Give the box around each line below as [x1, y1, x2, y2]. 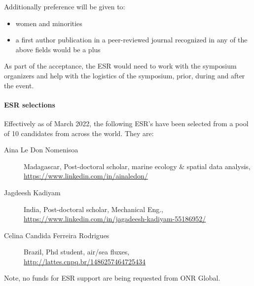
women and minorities [15, 18, 82, 28]
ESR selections [4, 99, 55, 109]
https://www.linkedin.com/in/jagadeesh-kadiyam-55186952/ [24, 214, 206, 224]
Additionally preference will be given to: [4, 1, 125, 11]
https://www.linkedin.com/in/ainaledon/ [24, 171, 148, 181]
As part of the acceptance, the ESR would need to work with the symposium [4, 61, 237, 71]
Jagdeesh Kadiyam [4, 187, 61, 197]
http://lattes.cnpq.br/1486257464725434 [24, 256, 146, 266]
